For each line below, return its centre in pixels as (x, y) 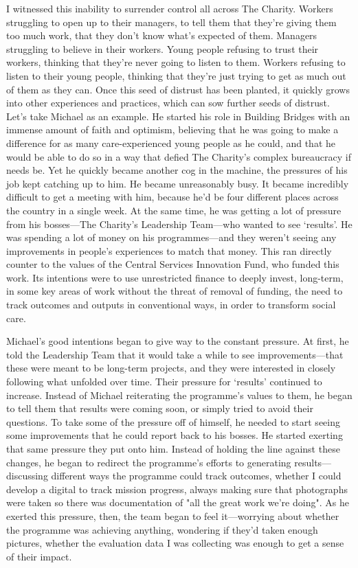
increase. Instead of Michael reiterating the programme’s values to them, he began (179, 395)
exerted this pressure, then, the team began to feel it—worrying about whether (173, 515)
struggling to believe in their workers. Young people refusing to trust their (163, 48)
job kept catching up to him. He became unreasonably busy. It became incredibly (178, 183)
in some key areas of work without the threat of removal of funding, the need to (175, 291)
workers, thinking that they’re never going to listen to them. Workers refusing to (176, 62)
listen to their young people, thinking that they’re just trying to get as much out (176, 75)
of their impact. (39, 556)
